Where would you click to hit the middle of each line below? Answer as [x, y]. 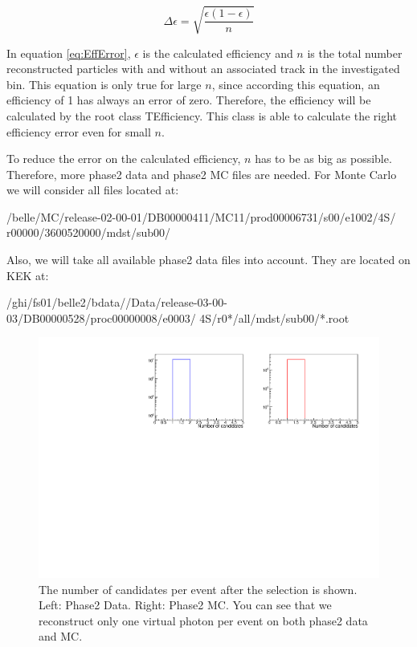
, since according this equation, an [296, 84]
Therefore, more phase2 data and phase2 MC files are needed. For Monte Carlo [202, 174]
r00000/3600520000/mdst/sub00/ [88, 232]
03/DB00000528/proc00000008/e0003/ [101, 317]
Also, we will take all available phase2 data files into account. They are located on [208, 260]
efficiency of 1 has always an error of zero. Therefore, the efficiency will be [189, 100]
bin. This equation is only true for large [104, 84]
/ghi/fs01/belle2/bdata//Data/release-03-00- [117, 302]
